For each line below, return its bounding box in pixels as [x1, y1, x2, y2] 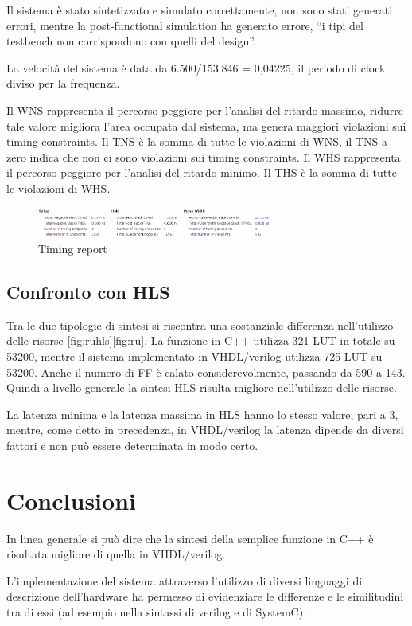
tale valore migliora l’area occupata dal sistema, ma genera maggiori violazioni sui [6, 117, 406, 134]
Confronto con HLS [6, 280, 170, 304]
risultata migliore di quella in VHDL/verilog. [6, 546, 226, 562]
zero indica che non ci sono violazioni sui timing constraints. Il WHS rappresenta [6, 148, 401, 165]
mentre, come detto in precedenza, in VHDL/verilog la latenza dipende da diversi [6, 421, 404, 438]
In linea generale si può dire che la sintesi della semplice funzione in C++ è [6, 530, 374, 546]
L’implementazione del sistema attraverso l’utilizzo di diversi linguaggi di [6, 572, 363, 589]
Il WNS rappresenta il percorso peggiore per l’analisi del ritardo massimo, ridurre [6, 101, 404, 118]
